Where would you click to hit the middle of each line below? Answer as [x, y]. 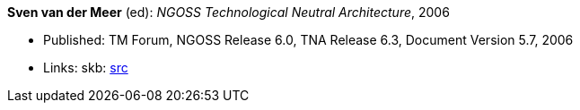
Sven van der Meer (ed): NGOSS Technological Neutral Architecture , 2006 [228, 12]
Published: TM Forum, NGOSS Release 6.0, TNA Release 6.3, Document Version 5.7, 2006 [308, 40]
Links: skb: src [86, 68]
